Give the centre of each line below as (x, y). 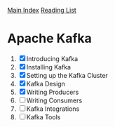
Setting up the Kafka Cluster (67, 75)
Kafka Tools (43, 117)
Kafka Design (46, 83)
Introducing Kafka (52, 58)
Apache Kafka (50, 39)
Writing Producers (53, 92)
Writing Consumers (54, 100)
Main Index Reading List (42, 10)
